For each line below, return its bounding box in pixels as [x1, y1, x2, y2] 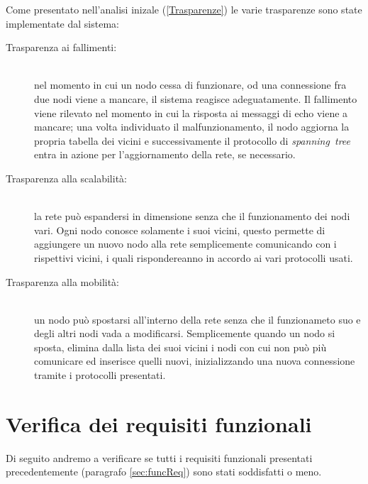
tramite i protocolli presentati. [34, 368, 166, 383]
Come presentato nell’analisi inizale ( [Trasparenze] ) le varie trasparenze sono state [6, 2, 362, 16]
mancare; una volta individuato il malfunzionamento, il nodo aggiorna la [34, 119, 350, 134]
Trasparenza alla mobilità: [6, 274, 120, 289]
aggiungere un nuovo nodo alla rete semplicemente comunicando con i [34, 236, 337, 251]
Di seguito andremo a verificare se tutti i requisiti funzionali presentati [6, 450, 313, 465]
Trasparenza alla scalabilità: [6, 170, 127, 185]
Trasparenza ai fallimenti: [6, 40, 117, 55]
